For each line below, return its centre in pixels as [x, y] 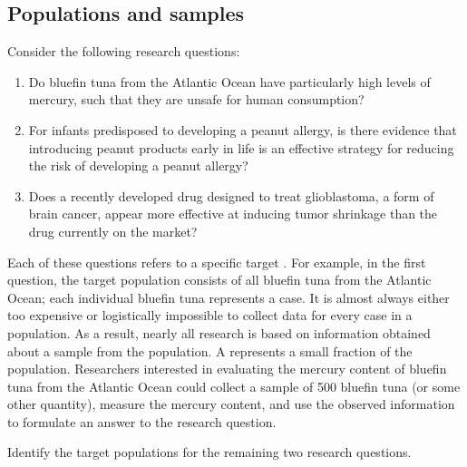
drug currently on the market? [113, 231]
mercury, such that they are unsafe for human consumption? [196, 99]
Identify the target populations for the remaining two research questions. [209, 452]
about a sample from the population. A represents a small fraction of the [210, 350]
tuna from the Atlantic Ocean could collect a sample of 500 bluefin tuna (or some [234, 386]
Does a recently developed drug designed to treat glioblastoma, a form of [231, 195]
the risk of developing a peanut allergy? [138, 165]
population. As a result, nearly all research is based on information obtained [219, 332]
